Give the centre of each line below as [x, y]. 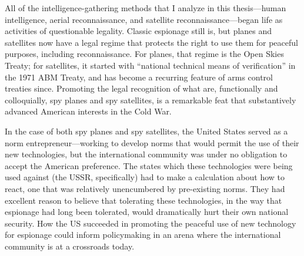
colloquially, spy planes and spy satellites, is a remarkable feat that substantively [151, 100]
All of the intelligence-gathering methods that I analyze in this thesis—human [146, 8]
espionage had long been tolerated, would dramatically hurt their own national [147, 212]
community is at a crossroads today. [70, 246]
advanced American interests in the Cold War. [88, 111]
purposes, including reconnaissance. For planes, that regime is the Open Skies [144, 54]
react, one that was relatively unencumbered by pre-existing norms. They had [145, 188]
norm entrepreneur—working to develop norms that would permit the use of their [152, 142]
